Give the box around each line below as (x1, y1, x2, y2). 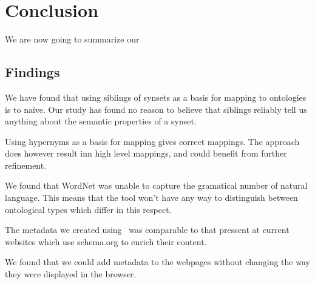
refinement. (5, 158, 47, 171)
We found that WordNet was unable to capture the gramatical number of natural (5, 179, 308, 192)
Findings (5, 63, 60, 81)
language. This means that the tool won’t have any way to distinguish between (5, 191, 298, 204)
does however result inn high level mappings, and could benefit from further (5, 147, 287, 160)
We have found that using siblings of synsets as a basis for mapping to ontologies (5, 90, 307, 103)
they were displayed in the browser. (5, 268, 137, 280)
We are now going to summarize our (5, 33, 140, 46)
